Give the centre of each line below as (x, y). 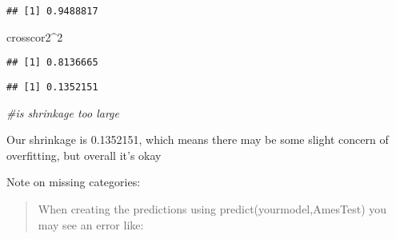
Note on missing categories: (74, 182)
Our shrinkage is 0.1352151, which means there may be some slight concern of (198, 139)
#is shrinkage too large (63, 112)
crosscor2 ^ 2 (35, 36)
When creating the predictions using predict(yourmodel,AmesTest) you (212, 208)
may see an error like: (91, 224)
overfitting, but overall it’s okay (84, 155)
